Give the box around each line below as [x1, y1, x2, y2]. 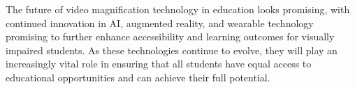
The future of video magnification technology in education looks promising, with [6, 2, 350, 16]
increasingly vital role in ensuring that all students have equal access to [6, 56, 312, 71]
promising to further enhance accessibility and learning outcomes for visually [6, 29, 335, 44]
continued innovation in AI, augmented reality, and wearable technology [6, 15, 314, 30]
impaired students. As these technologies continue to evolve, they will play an [6, 42, 338, 57]
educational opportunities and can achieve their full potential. [6, 70, 270, 84]
